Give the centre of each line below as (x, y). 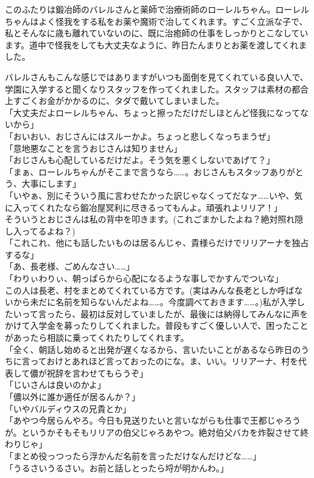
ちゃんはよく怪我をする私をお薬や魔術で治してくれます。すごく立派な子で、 (156, 21)
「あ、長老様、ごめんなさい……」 (70, 266)
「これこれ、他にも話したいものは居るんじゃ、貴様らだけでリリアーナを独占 (157, 243)
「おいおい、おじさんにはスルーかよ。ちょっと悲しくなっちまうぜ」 (140, 136)
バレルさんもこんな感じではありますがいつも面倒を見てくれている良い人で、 (157, 76)
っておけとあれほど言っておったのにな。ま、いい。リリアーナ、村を (164, 361)
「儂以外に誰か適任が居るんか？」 (72, 396)
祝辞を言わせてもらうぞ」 (97, 373)
